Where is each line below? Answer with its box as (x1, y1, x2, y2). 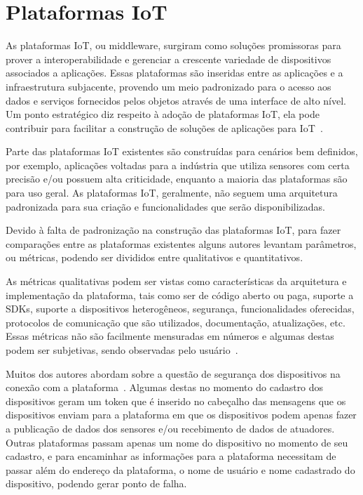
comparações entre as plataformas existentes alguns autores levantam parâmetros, (6, 236, 357, 251)
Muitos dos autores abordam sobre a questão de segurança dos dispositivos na (6, 366, 341, 381)
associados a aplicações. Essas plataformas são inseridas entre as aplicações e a (6, 65, 343, 80)
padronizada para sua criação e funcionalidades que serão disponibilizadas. (6, 199, 325, 213)
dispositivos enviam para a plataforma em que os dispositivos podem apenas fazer (6, 407, 357, 422)
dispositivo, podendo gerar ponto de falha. (6, 476, 187, 491)
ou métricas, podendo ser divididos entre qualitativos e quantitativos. (6, 250, 303, 265)
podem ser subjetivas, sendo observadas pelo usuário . (6, 343, 238, 357)
